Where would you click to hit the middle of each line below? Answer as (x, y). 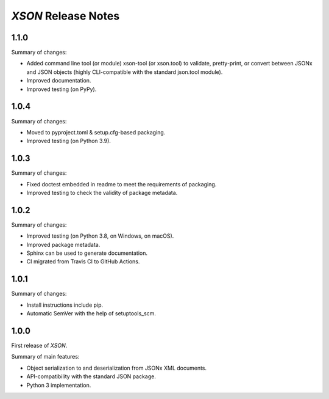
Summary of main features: (45, 357)
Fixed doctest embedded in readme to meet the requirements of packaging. (122, 184)
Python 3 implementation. (59, 385)
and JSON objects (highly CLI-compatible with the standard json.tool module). (125, 72)
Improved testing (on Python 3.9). (69, 141)
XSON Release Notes (65, 16)
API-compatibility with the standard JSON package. (91, 376)
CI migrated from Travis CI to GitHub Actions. (83, 262)
